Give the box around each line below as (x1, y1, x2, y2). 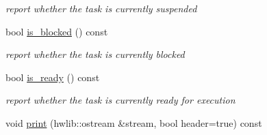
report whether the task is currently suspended (5, 1, 197, 15)
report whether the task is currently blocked (5, 47, 185, 61)
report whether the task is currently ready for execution (5, 93, 236, 107)
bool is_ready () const (5, 70, 100, 84)
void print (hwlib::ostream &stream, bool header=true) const (5, 115, 262, 130)
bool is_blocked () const (5, 24, 108, 38)
